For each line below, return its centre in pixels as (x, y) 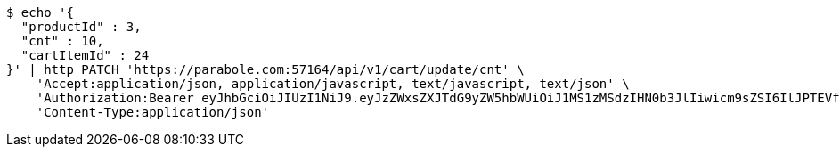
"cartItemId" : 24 (85, 55)
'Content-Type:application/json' (153, 112)
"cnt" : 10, (62, 41)
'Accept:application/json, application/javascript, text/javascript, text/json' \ (333, 84)
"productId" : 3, (81, 27)
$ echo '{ (40, 12)
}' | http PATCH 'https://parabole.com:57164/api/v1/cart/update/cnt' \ (265, 69)
